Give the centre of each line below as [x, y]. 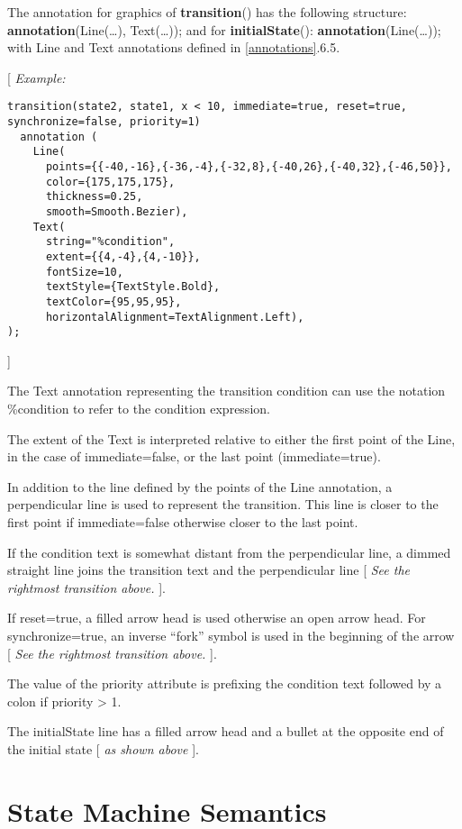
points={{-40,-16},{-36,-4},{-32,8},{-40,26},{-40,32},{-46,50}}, [249, 167]
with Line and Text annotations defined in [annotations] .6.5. [174, 47]
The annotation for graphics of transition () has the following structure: [207, 12]
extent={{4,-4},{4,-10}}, [123, 256]
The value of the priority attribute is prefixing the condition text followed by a [225, 683]
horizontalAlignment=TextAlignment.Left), [175, 317]
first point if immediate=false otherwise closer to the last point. [183, 522]
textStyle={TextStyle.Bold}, [133, 287]
